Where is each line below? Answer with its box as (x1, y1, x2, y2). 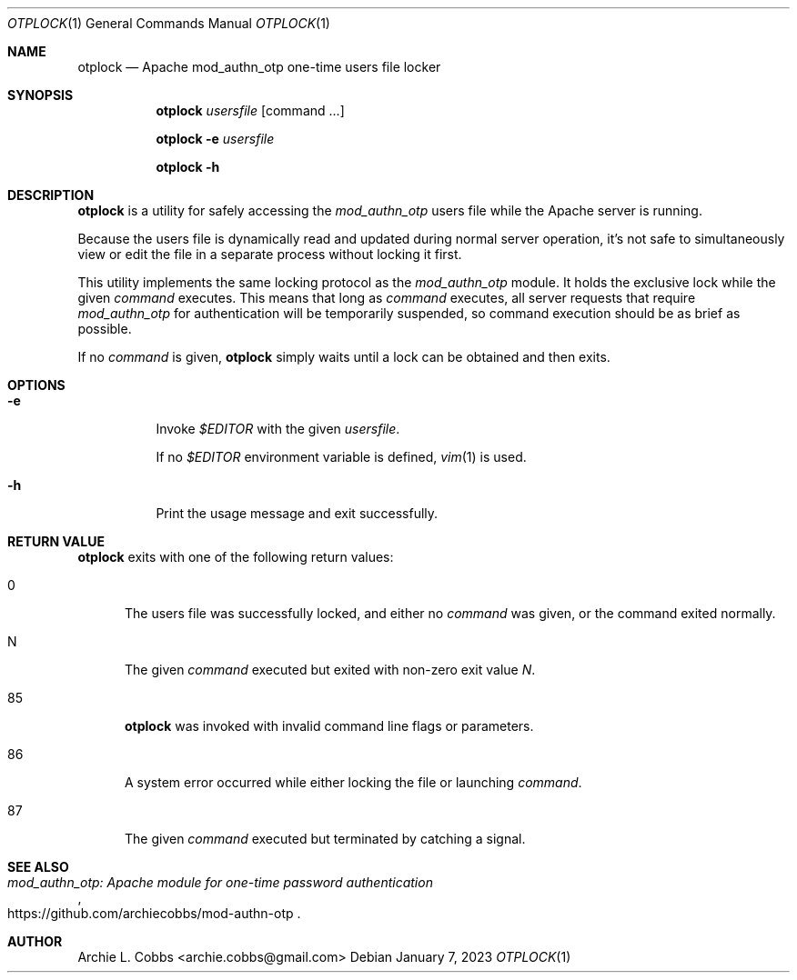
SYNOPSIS (7, 87, 74, 103)
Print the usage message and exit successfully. (156, 505, 439, 521)
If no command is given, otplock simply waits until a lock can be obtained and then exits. (77, 349, 610, 365)
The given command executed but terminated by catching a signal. (125, 831, 526, 846)
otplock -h (156, 159, 220, 175)
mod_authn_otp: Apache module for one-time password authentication (7, 875, 433, 890)
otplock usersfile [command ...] (156, 103, 345, 118)
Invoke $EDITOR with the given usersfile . (156, 421, 400, 436)
